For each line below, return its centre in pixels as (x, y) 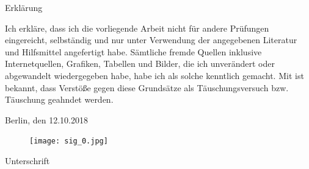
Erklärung (24, 7)
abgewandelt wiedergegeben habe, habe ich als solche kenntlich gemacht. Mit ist (154, 75)
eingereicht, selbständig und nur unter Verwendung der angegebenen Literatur (151, 40)
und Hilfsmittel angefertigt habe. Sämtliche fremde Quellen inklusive (133, 51)
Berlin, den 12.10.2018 (46, 119)
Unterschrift (27, 160)
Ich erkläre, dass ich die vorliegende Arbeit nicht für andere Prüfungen (137, 28)
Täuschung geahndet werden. (59, 99)
